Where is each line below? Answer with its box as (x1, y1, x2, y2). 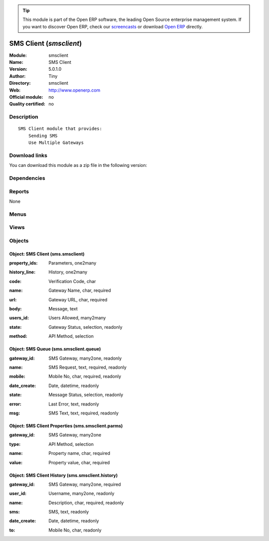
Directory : (9, 80, 31, 86)
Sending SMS (28, 133, 58, 138)
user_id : (9, 491, 27, 497)
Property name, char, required (48, 450, 111, 456)
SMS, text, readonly (48, 509, 89, 515)
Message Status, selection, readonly (48, 392, 124, 398)
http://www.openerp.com (48, 87, 101, 93)
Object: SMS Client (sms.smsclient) (9, 251, 85, 257)
